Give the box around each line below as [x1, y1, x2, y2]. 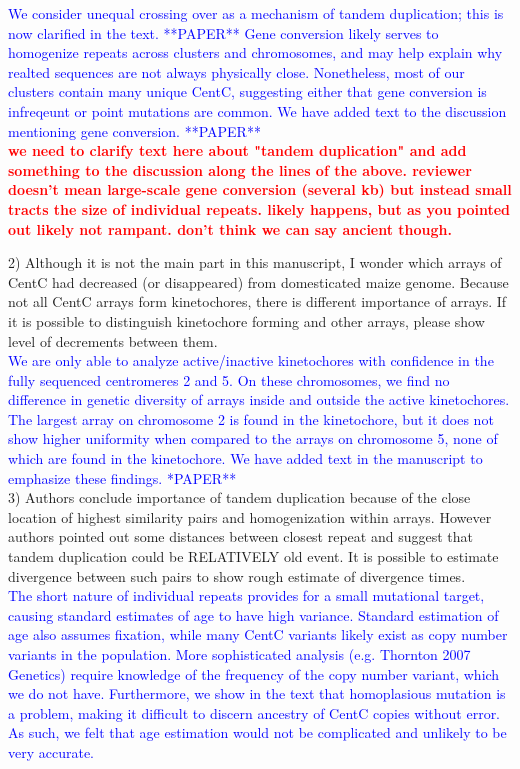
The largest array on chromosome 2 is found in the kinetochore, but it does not [8, 408, 494, 429]
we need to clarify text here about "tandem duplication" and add [8, 140, 467, 161]
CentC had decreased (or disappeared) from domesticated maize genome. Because [8, 271, 509, 292]
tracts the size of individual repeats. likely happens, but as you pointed [8, 198, 510, 219]
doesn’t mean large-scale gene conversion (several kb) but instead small [8, 179, 512, 200]
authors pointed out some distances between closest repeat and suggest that [8, 526, 473, 547]
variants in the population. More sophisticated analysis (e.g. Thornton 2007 [8, 644, 471, 664]
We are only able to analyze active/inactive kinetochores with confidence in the [8, 350, 494, 371]
